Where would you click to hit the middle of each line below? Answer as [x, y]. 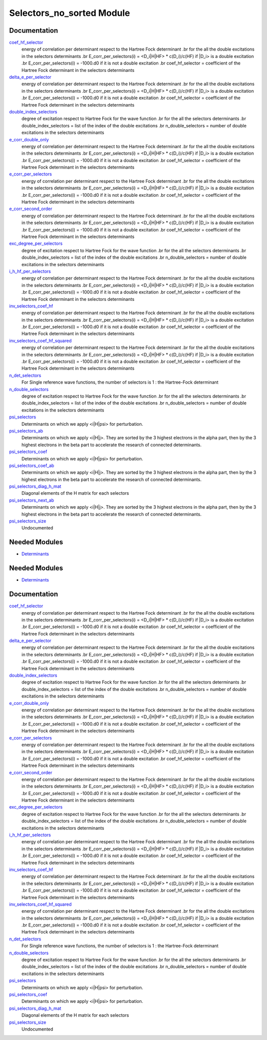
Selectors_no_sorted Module [70, 13]
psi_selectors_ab [26, 431]
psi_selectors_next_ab [32, 500]
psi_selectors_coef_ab [32, 465]
